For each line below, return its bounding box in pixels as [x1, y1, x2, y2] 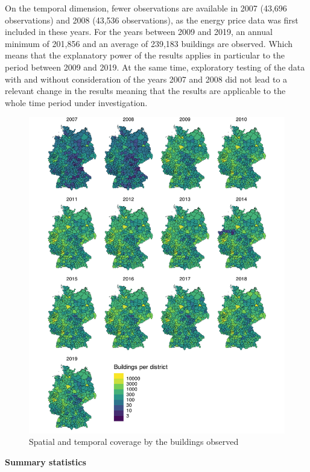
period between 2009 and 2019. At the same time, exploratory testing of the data [5, 60, 305, 73]
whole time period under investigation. [5, 96, 148, 109]
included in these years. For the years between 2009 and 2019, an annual [5, 25, 273, 38]
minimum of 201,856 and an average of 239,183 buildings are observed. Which [5, 37, 293, 49]
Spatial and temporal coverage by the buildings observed [29, 435, 239, 448]
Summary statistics [5, 455, 86, 468]
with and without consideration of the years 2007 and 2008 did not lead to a [5, 72, 288, 85]
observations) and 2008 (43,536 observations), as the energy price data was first [5, 13, 299, 26]
